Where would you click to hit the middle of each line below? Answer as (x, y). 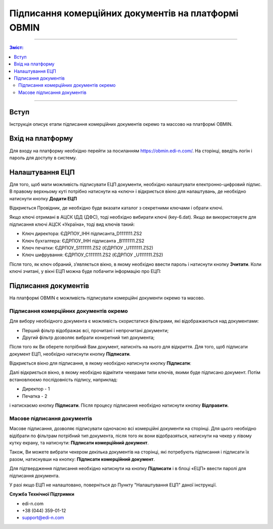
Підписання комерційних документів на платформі (124, 13)
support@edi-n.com (43, 518)
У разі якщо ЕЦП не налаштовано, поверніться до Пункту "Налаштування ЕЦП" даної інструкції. (113, 485)
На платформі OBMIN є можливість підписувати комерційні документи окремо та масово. (107, 298)
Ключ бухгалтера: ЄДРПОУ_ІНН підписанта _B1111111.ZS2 (83, 240)
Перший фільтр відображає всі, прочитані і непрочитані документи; (95, 330)
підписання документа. (35, 475)
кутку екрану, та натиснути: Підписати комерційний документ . (79, 443)
